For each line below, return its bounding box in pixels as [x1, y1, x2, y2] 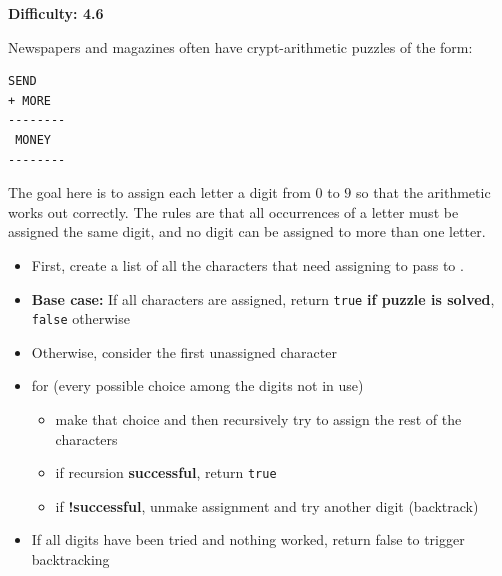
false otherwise [31, 308, 130, 329]
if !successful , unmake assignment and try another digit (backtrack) [55, 495, 479, 516]
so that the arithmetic [355, 182, 491, 203]
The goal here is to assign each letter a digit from [8, 182, 311, 203]
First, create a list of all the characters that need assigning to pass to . [31, 254, 464, 275]
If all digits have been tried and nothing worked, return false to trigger [31, 529, 465, 550]
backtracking [31, 549, 110, 570]
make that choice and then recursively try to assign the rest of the [55, 409, 462, 430]
